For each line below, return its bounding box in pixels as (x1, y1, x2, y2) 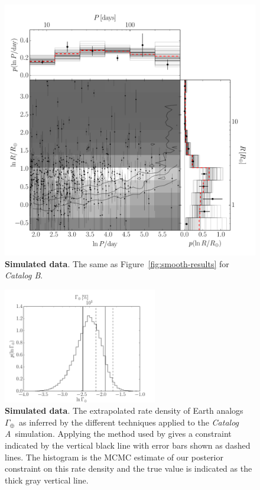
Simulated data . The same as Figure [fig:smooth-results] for (5, 257, 229, 270)
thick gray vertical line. (5, 473, 89, 486)
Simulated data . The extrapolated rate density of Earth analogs (5, 404, 243, 417)
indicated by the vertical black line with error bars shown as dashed (5, 439, 251, 451)
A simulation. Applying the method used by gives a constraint (5, 427, 232, 440)
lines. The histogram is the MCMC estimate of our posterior (5, 450, 223, 463)
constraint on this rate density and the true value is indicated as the (5, 462, 252, 475)
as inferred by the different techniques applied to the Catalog (19, 416, 239, 428)
